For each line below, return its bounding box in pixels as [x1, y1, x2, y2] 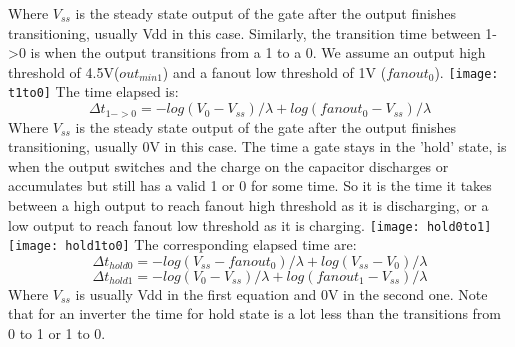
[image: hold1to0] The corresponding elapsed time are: [8, 234, 357, 255]
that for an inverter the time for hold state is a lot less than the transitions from [8, 303, 502, 324]
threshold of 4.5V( [8, 61, 120, 82]
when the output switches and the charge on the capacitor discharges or [8, 155, 449, 176]
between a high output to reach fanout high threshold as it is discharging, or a [8, 194, 489, 215]
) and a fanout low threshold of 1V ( [162, 61, 387, 82]
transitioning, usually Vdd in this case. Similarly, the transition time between [8, 22, 481, 43]
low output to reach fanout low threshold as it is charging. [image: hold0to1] [8, 214, 492, 235]
